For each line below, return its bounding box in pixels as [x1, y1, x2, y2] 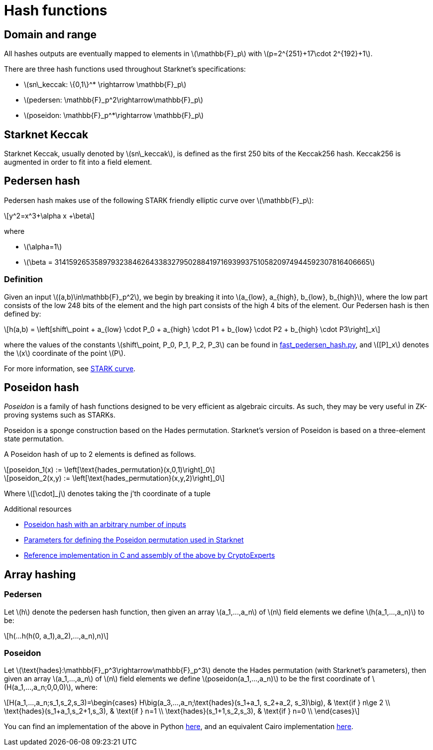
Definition [4, 274, 43, 285]
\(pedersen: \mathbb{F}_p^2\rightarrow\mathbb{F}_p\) [24, 96, 204, 105]
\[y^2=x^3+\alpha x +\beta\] [4, 211, 95, 220]
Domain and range [4, 28, 97, 41]
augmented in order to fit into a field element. [4, 158, 152, 167]
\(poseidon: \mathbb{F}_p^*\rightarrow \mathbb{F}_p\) [24, 111, 204, 120]
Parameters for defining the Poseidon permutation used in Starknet [24, 536, 244, 544]
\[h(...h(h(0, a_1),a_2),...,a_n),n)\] [4, 631, 109, 640]
